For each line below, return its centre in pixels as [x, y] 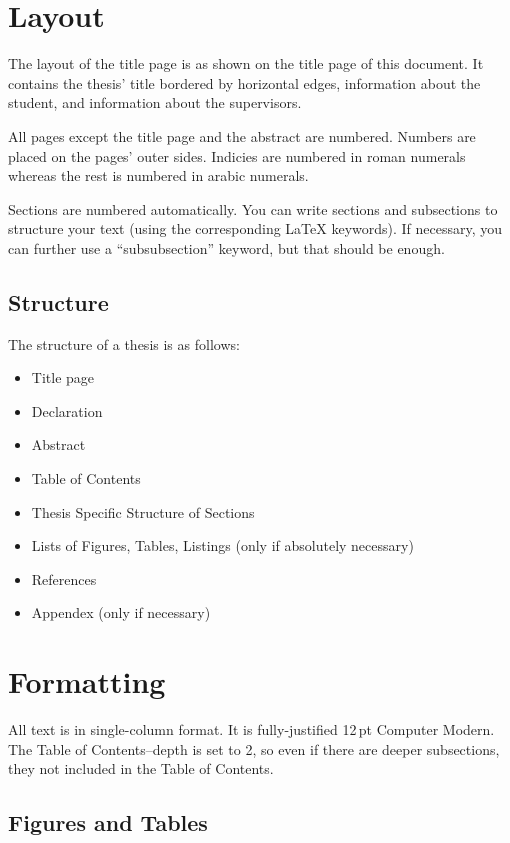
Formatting [87, 681]
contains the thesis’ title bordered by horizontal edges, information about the [244, 82]
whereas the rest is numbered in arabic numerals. [158, 175]
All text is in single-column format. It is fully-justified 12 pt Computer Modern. [251, 729]
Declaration [67, 410]
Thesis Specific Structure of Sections [143, 511]
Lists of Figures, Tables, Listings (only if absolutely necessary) [222, 545]
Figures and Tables [108, 822]
